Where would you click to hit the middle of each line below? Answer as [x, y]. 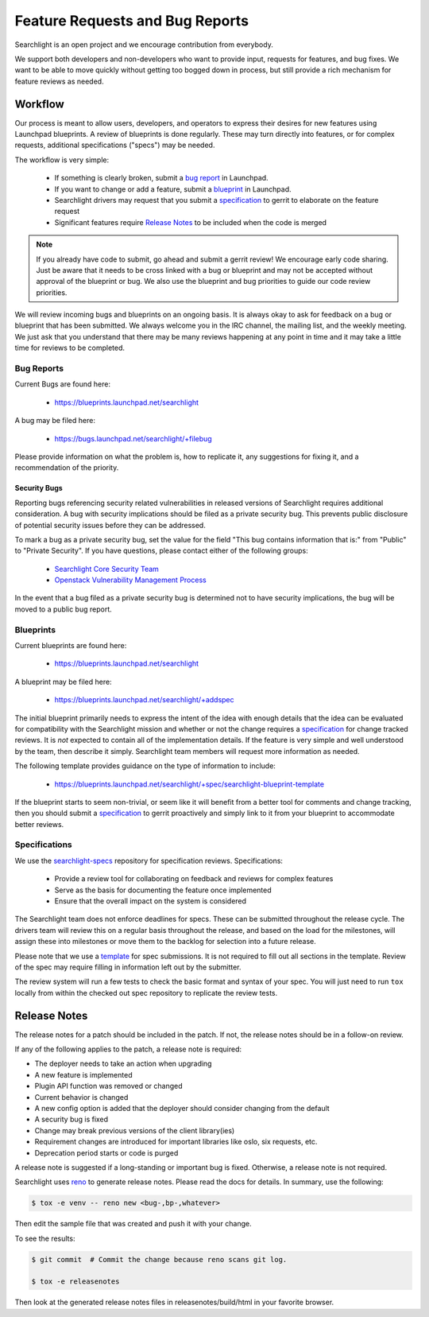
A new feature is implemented [83, 1074]
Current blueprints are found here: [71, 646]
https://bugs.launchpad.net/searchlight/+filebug [133, 438]
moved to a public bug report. [64, 609]
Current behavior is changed [81, 1097]
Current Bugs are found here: [63, 384]
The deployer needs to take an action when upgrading [123, 1064]
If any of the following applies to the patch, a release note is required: [128, 1049]
